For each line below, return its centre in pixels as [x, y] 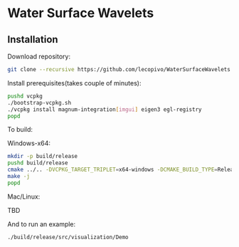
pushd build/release [38, 163]
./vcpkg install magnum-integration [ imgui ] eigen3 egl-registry [105, 109]
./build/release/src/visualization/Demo [68, 237]
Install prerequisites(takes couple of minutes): [74, 83]
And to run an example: [42, 224]
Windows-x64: [29, 143]
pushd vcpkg [25, 96]
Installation [33, 40]
